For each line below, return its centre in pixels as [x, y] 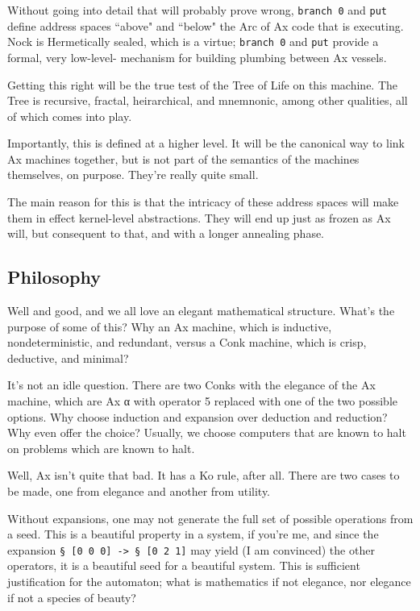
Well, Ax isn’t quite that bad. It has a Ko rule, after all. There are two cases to [204, 475]
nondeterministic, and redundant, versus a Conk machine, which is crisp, [187, 342]
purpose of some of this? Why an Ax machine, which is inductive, [170, 326]
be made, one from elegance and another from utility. [139, 490]
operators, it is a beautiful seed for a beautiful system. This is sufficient [184, 565]
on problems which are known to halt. [101, 448]
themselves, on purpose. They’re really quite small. [133, 175]
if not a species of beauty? [72, 597]
